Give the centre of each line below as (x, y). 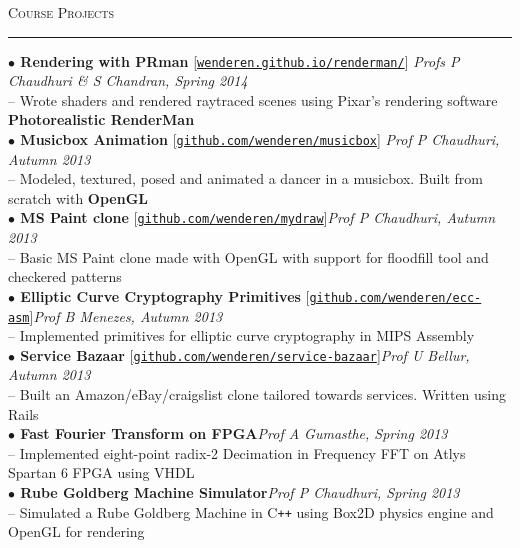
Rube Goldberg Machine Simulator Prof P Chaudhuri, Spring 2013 (240, 492)
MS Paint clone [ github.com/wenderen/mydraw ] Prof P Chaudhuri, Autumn (258, 217)
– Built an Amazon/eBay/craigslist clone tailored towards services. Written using (257, 394)
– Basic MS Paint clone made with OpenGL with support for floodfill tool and (248, 256)
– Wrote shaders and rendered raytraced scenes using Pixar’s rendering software (253, 99)
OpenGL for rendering (76, 531)
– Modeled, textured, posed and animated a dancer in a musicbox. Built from (245, 178)
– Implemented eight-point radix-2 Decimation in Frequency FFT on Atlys (237, 452)
